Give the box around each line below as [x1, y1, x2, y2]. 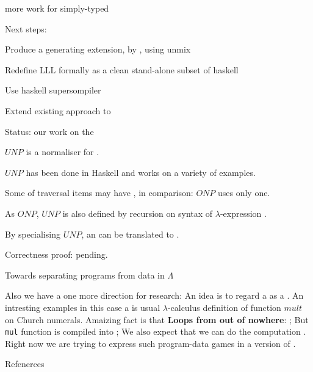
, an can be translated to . [81, 227, 179, 240]
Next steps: [5, 22, 47, 35]
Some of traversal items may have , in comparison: [5, 186, 193, 199]
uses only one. [217, 186, 270, 199]
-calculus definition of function [167, 301, 281, 313]
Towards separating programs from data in [5, 268, 165, 281]
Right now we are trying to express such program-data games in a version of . [5, 337, 296, 349]
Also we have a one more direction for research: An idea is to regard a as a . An [5, 289, 304, 302]
